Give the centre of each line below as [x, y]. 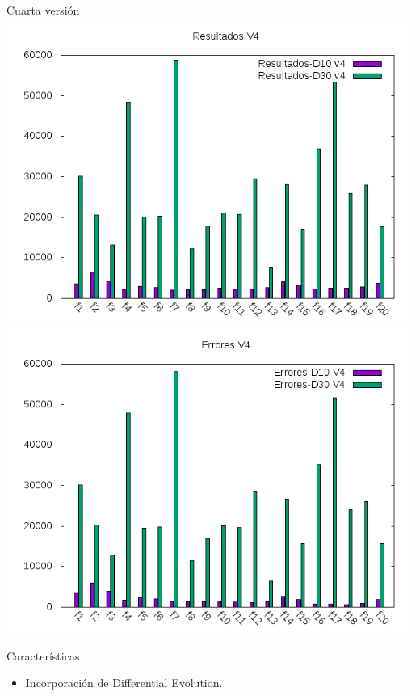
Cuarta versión [43, 10]
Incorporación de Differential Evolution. [124, 683]
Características [43, 655]
